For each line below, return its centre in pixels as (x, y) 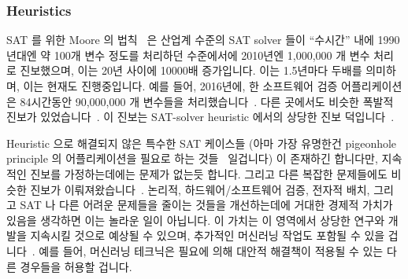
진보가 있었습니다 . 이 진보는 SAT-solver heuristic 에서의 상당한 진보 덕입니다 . (200, 117)
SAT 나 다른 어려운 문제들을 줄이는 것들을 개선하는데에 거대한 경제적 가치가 (206, 205)
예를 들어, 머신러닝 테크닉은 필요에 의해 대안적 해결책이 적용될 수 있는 (211, 250)
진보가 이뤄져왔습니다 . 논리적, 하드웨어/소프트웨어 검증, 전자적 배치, (200, 189)
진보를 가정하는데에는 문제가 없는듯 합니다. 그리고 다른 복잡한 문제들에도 (209, 173)
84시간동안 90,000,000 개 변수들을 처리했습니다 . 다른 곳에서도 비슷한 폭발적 (207, 101)
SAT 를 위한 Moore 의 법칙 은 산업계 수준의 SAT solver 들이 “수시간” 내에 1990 (203, 40)
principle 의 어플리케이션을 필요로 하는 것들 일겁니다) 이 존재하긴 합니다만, (192, 158)
